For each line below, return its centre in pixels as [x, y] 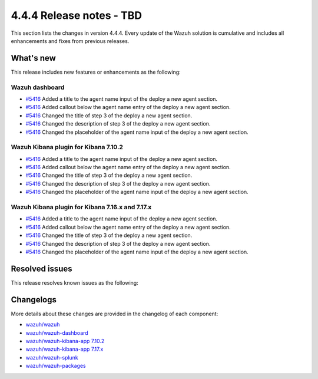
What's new [33, 58]
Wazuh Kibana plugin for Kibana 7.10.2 [67, 147]
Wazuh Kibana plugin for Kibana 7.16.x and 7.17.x [81, 207]
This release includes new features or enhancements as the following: [96, 72]
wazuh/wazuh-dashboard [57, 332]
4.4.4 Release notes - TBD [77, 15]
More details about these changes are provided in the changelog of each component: [115, 314]
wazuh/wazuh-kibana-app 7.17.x [64, 349]
